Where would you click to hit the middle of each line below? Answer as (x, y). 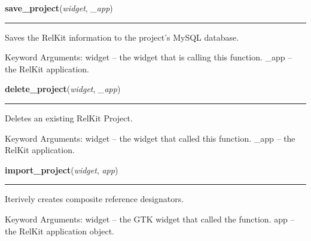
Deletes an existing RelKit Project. (69, 118)
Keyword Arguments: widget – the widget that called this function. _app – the (150, 138)
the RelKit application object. (60, 231)
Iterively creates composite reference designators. (94, 199)
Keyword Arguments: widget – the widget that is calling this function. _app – (149, 57)
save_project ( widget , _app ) (59, 8)
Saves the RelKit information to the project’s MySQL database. (122, 37)
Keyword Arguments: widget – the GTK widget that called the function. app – (150, 219)
